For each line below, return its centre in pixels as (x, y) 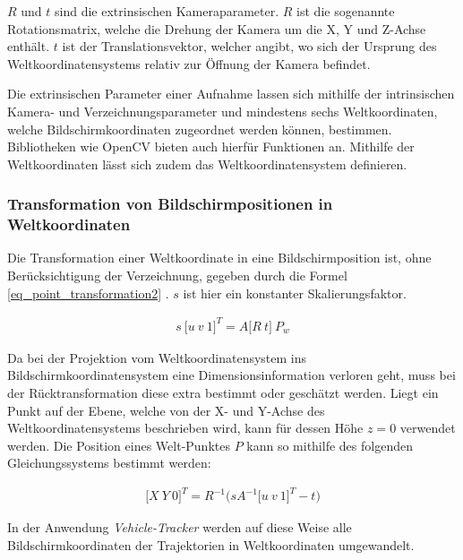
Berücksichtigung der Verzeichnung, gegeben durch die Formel (177, 276)
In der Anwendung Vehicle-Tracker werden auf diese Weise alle (180, 527)
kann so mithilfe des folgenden (330, 445)
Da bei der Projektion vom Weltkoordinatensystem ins (157, 357)
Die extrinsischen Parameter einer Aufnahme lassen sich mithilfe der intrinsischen (231, 94)
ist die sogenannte (346, 11)
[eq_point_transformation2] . (88, 293)
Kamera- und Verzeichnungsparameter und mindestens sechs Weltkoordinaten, (223, 111)
